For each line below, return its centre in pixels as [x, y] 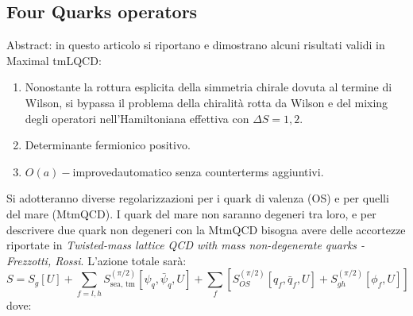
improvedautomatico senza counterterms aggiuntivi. [198, 171]
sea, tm [122, 284]
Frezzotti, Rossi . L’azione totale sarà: [96, 260]
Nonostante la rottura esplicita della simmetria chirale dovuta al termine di [208, 87]
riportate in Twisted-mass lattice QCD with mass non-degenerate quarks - [186, 245]
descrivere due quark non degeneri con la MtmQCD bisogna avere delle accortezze [206, 229]
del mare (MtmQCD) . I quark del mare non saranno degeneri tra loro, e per [191, 213]
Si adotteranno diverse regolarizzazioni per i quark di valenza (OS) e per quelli [198, 198]
